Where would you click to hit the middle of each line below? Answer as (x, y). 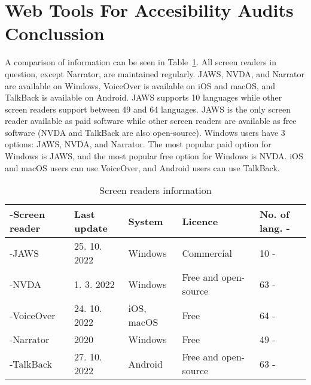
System (146, 221)
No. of (274, 214)
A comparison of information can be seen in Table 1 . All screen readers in (141, 62)
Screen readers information (155, 190)
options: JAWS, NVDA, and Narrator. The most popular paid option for (138, 144)
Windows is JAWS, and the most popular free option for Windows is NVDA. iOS (154, 156)
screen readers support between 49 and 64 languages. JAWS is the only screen (148, 109)
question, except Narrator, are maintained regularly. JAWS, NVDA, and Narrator (155, 73)
